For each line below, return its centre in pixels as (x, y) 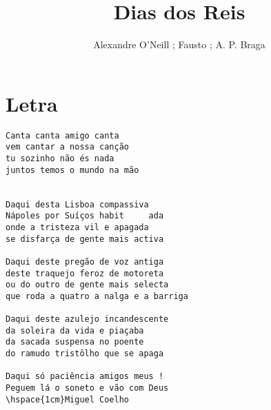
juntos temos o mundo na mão (72, 170)
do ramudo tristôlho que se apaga (85, 354)
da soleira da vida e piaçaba (75, 330)
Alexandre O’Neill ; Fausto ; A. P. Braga (179, 44)
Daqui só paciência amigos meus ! (85, 377)
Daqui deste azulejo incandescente (87, 319)
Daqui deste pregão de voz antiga (85, 262)
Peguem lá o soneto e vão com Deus (87, 388)
